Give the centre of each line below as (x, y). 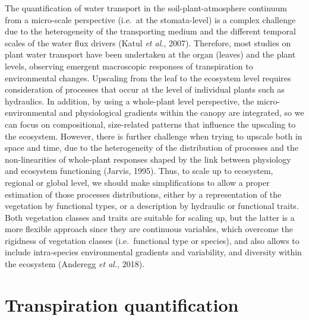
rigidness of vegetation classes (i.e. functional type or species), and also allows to (152, 240)
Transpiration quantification (122, 304)
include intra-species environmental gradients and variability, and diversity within (153, 252)
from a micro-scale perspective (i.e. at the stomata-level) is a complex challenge (150, 19)
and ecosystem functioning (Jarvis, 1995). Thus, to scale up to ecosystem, (139, 171)
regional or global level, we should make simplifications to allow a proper (137, 182)
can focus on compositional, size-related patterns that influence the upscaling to (150, 124)
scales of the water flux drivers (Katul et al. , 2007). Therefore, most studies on (148, 42)
